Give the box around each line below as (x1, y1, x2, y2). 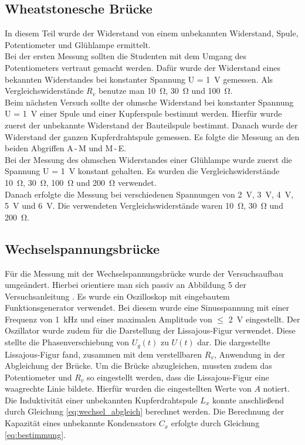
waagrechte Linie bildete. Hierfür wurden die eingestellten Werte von (5, 382, 252, 395)
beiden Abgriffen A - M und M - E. (5, 142, 127, 154)
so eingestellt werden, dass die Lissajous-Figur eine (87, 371, 269, 383)
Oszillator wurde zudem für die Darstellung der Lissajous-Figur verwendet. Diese (5, 324, 296, 337)
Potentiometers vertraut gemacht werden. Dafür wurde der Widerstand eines (5, 61, 280, 73)
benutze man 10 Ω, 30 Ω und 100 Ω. (98, 84, 233, 97)
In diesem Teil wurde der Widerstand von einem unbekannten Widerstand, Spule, (5, 27, 299, 39)
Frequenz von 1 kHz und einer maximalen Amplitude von (5, 312, 212, 325)
